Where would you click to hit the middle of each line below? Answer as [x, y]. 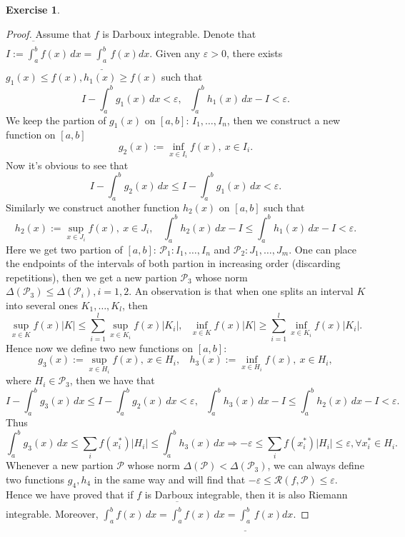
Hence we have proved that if [70, 494]
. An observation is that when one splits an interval [241, 291]
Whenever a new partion [60, 465]
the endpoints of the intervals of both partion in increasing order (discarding [173, 263]
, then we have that [112, 380]
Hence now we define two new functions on [100, 347]
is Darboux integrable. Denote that [179, 33]
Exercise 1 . [33, 9]
